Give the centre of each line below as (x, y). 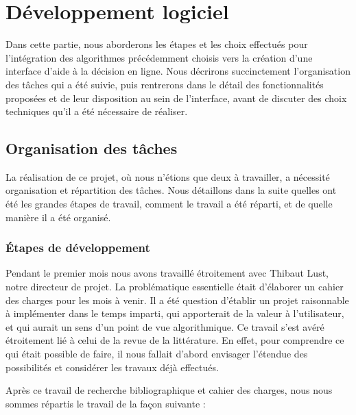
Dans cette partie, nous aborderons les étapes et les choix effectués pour (157, 44)
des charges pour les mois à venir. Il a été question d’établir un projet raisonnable (177, 300)
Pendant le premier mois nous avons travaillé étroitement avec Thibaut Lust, (167, 273)
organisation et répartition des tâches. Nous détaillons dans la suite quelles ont (171, 190)
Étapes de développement (78, 248)
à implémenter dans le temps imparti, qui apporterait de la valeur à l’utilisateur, (175, 313)
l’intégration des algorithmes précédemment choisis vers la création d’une (159, 57)
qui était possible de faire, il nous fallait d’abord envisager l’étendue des (157, 354)
